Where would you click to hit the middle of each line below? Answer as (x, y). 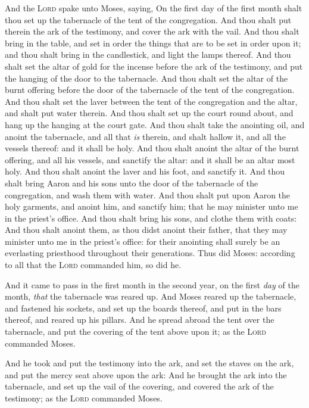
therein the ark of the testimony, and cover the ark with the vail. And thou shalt (152, 31)
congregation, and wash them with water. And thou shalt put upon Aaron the (148, 194)
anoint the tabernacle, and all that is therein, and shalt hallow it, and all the (145, 136)
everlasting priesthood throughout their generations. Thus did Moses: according (150, 253)
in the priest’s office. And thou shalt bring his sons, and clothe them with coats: (151, 218)
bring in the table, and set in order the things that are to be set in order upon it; (153, 43)
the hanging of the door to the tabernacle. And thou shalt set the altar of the (146, 78)
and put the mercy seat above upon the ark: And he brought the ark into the (146, 374)
